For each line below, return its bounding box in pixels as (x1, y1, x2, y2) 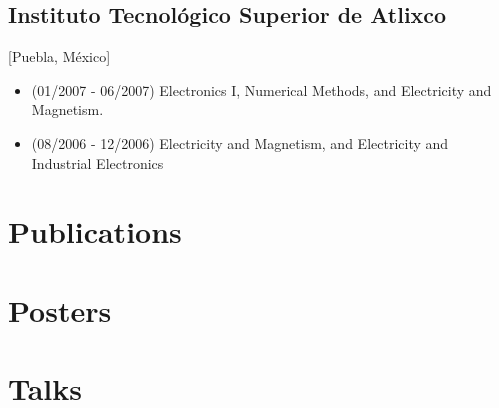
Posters (8, 289, 112, 330)
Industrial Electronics (31, 152, 164, 173)
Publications (8, 211, 182, 252)
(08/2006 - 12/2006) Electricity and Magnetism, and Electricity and (31, 132, 449, 153)
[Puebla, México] (8, 46, 111, 67)
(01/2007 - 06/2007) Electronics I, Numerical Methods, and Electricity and (31, 79, 492, 100)
